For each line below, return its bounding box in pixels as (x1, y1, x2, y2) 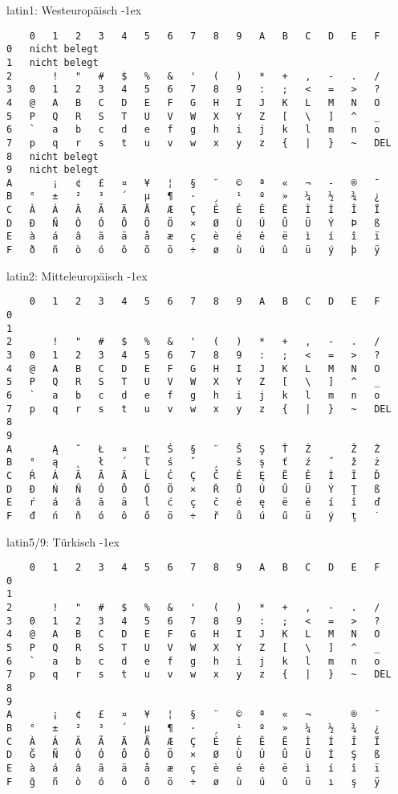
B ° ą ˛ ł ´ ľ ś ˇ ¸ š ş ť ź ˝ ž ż (6, 456, 380, 469)
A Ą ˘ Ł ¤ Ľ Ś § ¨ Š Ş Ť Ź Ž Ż (6, 443, 380, 455)
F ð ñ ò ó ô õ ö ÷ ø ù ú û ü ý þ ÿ (6, 244, 380, 256)
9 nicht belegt (6, 164, 99, 176)
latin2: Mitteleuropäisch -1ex (6, 267, 148, 284)
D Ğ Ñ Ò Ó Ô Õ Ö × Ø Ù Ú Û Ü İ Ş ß (6, 749, 380, 761)
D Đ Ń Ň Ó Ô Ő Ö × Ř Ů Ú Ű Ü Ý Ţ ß (6, 483, 380, 495)
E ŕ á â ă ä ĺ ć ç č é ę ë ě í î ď (6, 497, 380, 509)
